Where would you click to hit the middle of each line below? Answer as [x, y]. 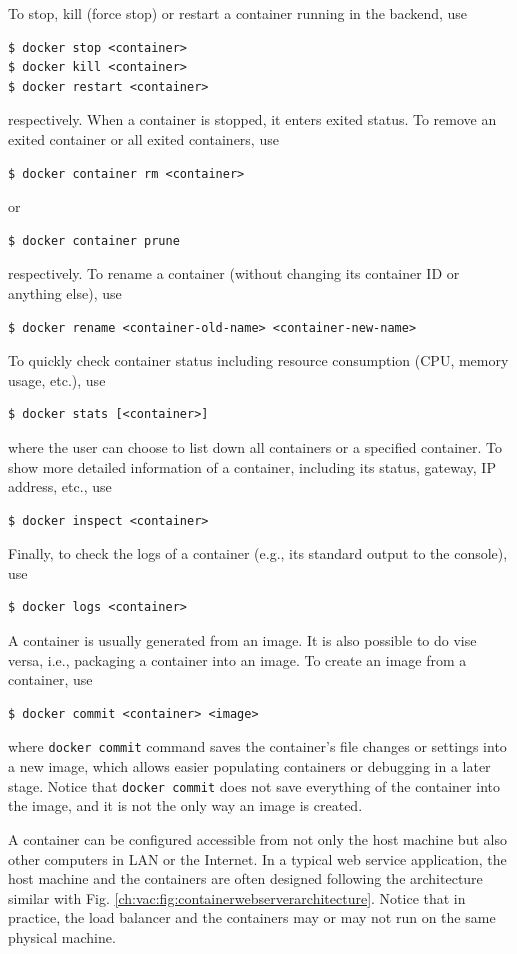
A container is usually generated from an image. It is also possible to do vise [242, 640]
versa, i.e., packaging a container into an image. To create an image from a [237, 659]
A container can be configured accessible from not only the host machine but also [257, 838]
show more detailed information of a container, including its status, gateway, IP [252, 466]
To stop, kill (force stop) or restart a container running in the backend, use [238, 13]
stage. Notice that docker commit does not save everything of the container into [254, 785]
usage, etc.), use [57, 379]
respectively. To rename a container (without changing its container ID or [234, 273]
